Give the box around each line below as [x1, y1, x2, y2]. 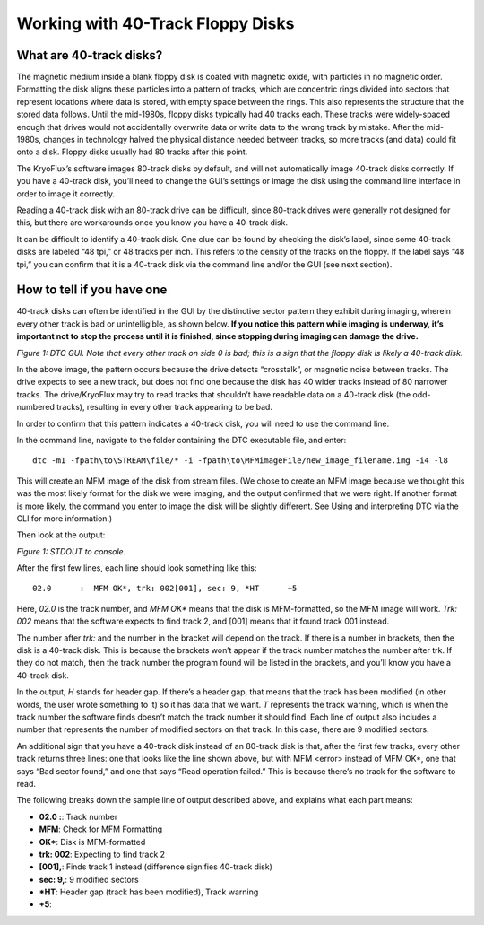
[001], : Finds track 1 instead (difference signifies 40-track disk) [39, 861, 273, 872]
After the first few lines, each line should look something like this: [16, 563, 257, 573]
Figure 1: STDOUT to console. [16, 545, 126, 556]
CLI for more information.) [16, 512, 113, 524]
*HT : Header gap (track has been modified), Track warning [39, 886, 259, 897]
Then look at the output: [16, 529, 106, 540]
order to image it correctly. [16, 188, 116, 199]
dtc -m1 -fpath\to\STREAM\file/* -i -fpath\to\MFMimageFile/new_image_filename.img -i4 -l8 [32, 456, 448, 466]
